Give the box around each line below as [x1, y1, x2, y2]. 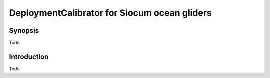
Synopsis [9, 26, 39, 35]
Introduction [9, 52, 49, 61]
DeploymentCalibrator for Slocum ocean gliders [9, 7, 212, 18]
